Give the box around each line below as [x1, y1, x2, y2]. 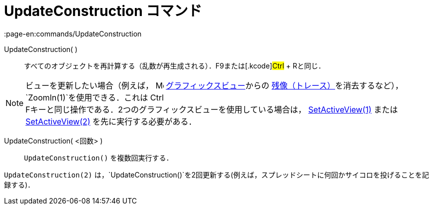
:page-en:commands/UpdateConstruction [4, 29, 142, 38]
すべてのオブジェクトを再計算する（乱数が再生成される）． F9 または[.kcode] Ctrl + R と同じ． [24, 61, 326, 70]
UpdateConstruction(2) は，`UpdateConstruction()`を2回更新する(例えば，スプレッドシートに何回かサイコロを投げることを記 [4, 170, 429, 179]
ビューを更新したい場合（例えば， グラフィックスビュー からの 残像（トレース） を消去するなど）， [25, 80, 404, 90]
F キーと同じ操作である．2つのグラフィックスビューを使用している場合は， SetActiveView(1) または [25, 104, 398, 114]
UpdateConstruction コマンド [4, 2, 202, 19]
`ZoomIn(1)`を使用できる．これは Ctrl [25, 92, 164, 102]
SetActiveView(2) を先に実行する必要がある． [25, 116, 197, 126]
